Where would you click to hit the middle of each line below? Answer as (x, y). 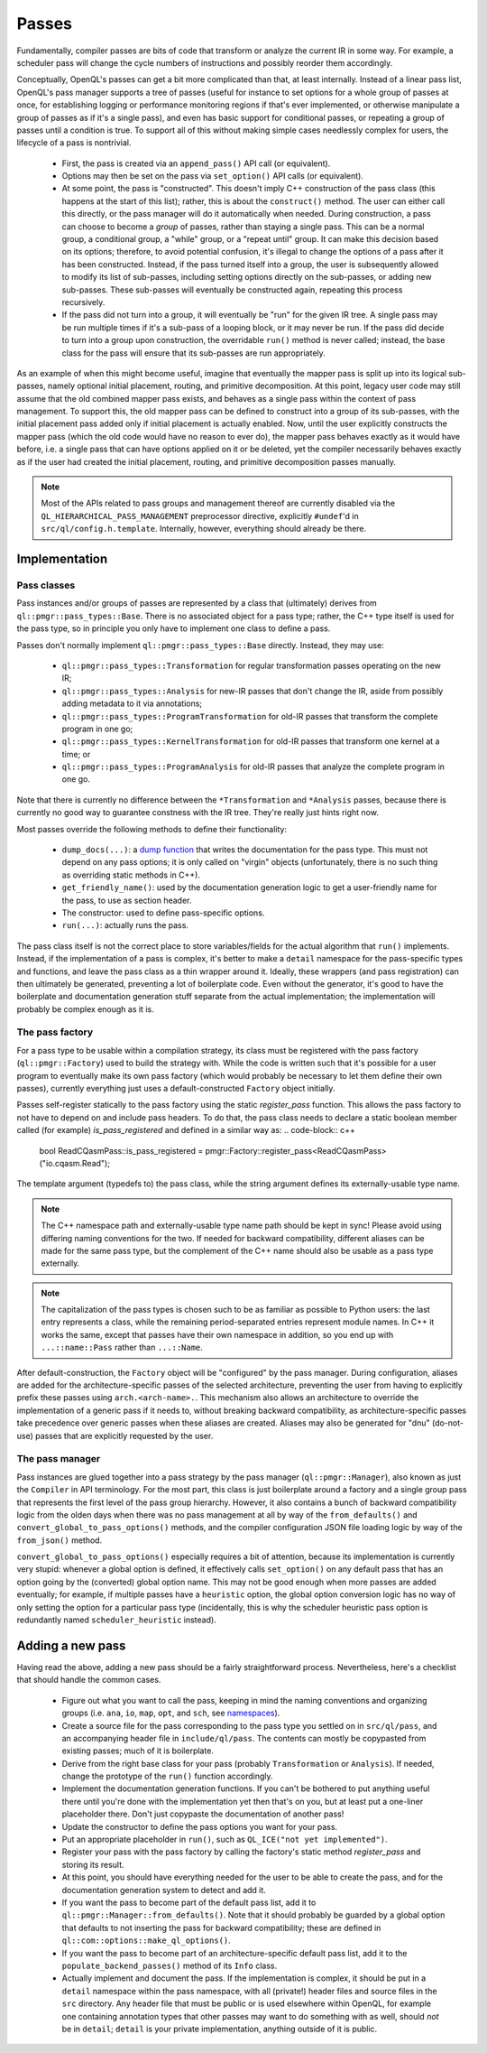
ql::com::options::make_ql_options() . (147, 1940)
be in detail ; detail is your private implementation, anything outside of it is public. (220, 2029)
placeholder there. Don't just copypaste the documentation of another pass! (203, 1814)
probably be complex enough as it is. (85, 1009)
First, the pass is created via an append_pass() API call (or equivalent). (196, 163)
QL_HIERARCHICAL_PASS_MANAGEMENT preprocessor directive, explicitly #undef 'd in (200, 516)
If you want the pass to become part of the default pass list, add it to (189, 1902)
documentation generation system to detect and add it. (164, 1890)
